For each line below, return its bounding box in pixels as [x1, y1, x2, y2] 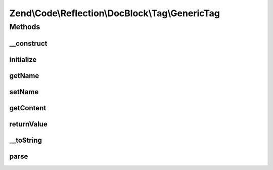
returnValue [9, 119, 48, 129]
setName [9, 88, 39, 96]
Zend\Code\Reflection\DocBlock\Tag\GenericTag [9, 8, 220, 19]
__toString [9, 136, 42, 144]
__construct [9, 39, 48, 48]
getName [9, 71, 39, 80]
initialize [9, 55, 37, 64]
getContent [9, 104, 47, 112]
